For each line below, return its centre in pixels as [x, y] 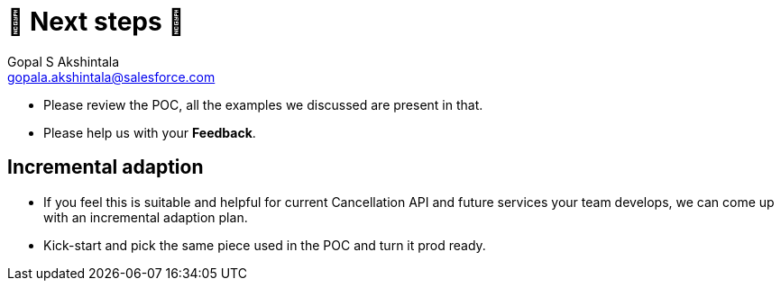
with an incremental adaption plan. [146, 217]
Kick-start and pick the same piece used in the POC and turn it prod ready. [265, 245]
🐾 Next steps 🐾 [96, 22]
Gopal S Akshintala [64, 61]
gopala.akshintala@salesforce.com [111, 76]
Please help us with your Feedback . [150, 132]
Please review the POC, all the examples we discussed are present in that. [263, 104]
